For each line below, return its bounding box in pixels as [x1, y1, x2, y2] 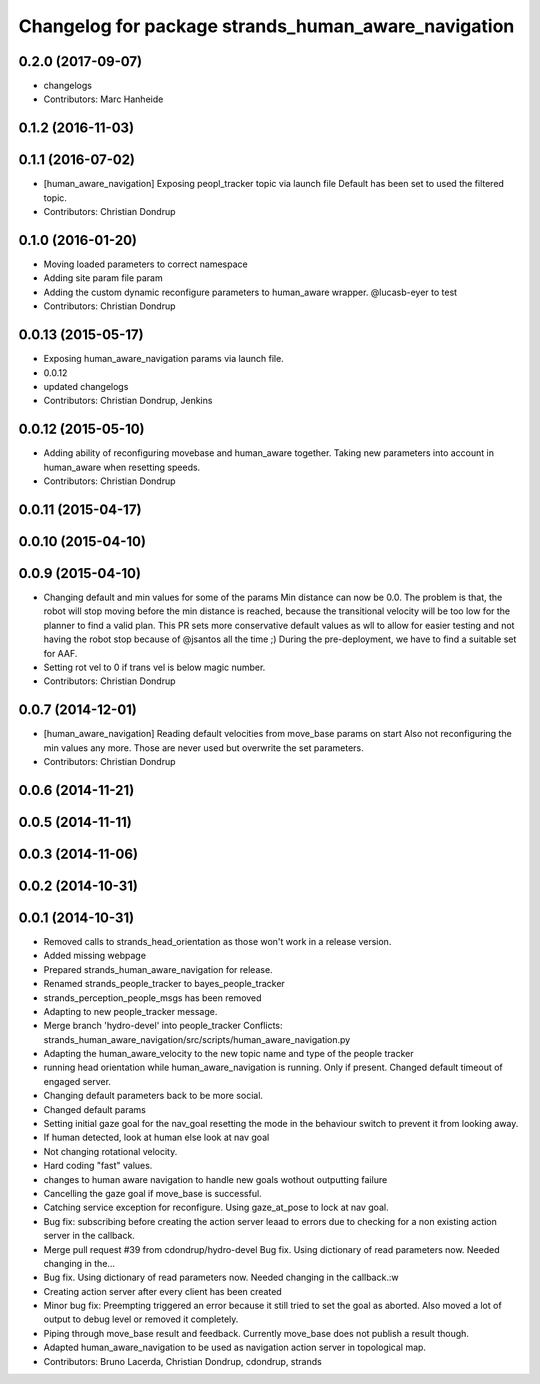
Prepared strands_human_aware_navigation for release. [43, 963, 274, 975]
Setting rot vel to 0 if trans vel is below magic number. [43, 661, 266, 673]
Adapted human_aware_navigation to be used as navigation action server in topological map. [43, 1341, 427, 1354]
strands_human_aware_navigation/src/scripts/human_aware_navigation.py [43, 1033, 351, 1045]
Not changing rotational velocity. [43, 1145, 178, 1157]
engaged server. [43, 1075, 112, 1087]
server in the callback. [43, 1230, 135, 1242]
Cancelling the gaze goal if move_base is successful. [43, 1187, 262, 1199]
